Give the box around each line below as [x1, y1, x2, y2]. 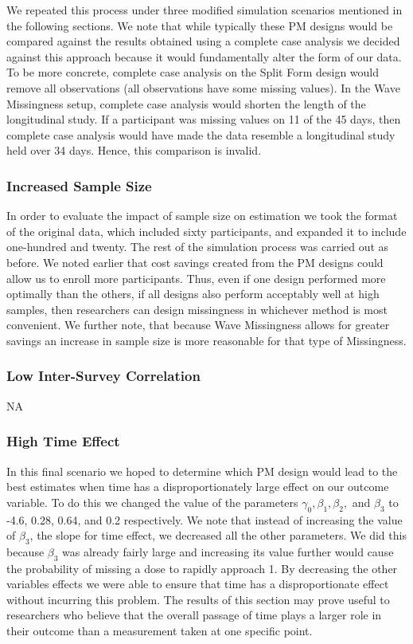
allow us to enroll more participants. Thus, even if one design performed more [6, 269, 386, 286]
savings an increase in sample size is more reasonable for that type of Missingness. [6, 332, 407, 348]
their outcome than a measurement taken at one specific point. [6, 622, 313, 639]
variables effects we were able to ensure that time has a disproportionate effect [6, 575, 389, 592]
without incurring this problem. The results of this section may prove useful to [6, 591, 390, 607]
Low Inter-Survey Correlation [6, 366, 201, 386]
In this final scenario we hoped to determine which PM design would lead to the [6, 462, 398, 479]
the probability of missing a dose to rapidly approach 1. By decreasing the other [6, 560, 398, 576]
